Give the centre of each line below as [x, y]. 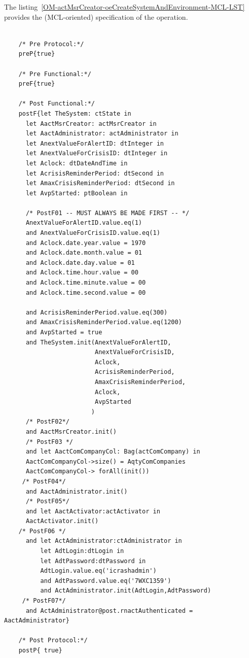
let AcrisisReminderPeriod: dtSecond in [95, 173]
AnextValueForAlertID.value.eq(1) [84, 223]
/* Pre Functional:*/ [55, 74]
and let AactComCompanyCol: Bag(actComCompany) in [113, 452]
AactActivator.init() [62, 521]
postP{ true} [40, 650]
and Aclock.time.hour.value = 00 [82, 273]
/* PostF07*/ [44, 601]
